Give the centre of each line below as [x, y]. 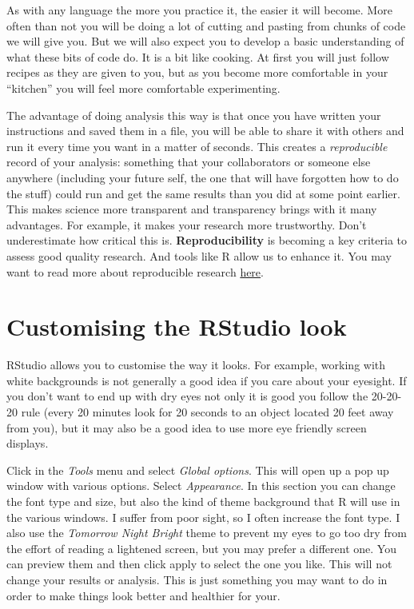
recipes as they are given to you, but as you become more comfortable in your [197, 72]
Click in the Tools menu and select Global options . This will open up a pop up [198, 470]
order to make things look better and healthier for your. [143, 595]
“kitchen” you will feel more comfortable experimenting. [143, 88]
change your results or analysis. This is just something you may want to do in [197, 579]
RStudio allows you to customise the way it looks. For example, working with [196, 365]
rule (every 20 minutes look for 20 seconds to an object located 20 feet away [207, 412]
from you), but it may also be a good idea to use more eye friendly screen [187, 427]
